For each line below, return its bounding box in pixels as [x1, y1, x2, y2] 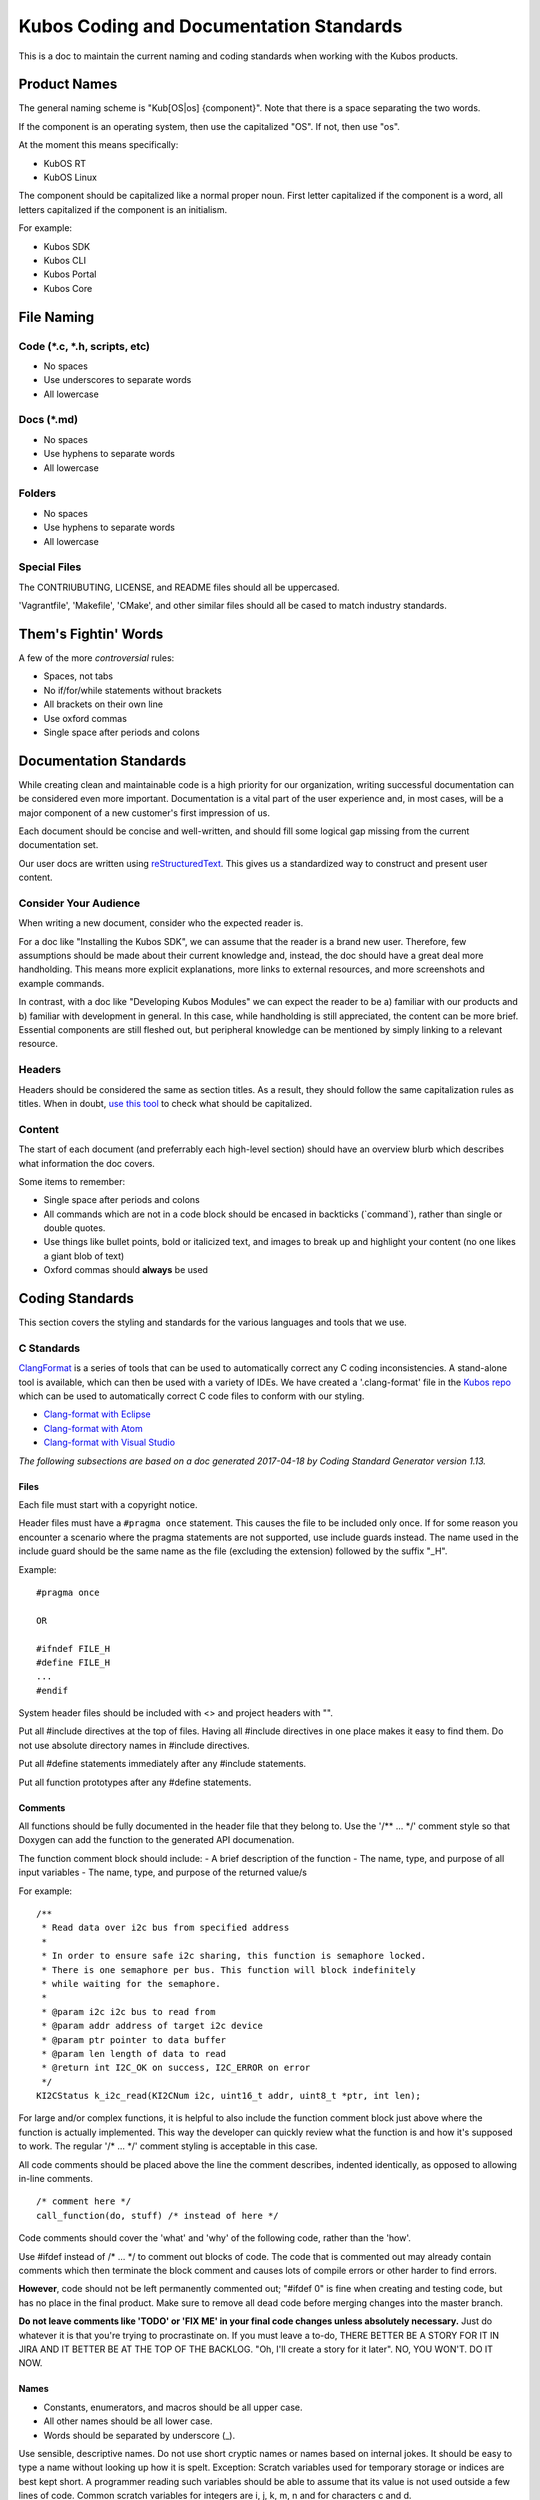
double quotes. [43, 1222, 106, 1234]
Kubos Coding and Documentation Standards [18, 15, 403, 37]
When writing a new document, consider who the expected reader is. [18, 917, 304, 929]
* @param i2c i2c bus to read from [41, 2006, 216, 2017]
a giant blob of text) [43, 1250, 125, 1262]
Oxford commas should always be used [43, 1264, 209, 1276]
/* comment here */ [36, 2196, 132, 2207]
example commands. [18, 977, 105, 989]
